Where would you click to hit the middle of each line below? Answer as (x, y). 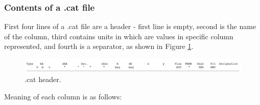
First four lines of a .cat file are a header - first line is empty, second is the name (130, 26)
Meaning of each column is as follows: (63, 96)
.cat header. (43, 79)
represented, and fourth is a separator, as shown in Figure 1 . (99, 46)
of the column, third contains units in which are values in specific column (119, 36)
